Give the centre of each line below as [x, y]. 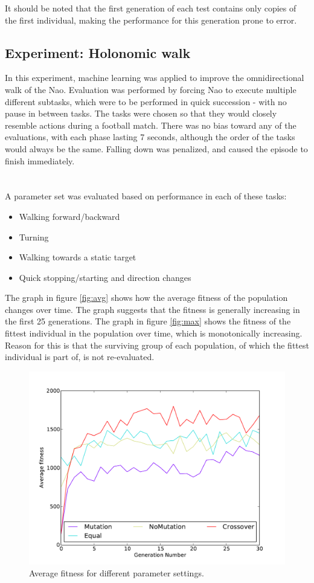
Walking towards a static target [78, 257]
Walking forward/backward [69, 216]
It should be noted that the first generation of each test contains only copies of [151, 8]
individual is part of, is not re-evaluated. [80, 357]
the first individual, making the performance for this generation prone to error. [151, 20]
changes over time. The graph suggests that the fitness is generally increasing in [152, 309]
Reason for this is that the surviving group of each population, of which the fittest [157, 345]
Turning [34, 237]
